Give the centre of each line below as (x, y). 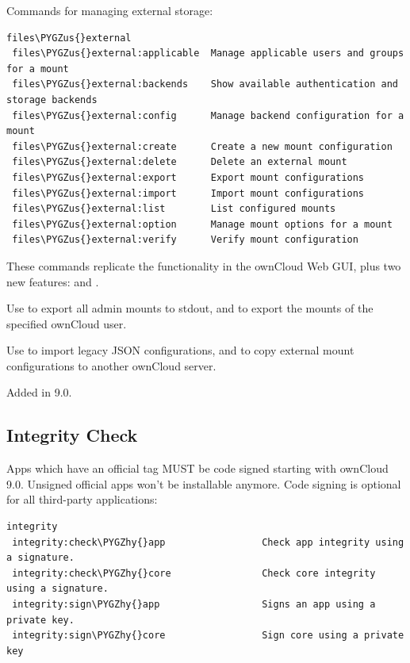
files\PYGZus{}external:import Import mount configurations (188, 193)
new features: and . (53, 281)
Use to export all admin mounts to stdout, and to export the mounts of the (190, 308)
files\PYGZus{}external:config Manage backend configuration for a (208, 115)
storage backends (52, 100)
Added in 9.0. (39, 392)
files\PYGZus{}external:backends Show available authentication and (205, 84)
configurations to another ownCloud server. (111, 365)
